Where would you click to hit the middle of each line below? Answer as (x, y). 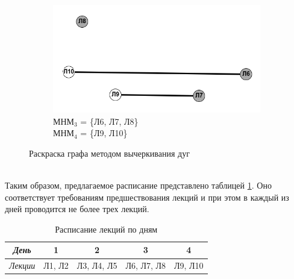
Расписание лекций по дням (106, 229)
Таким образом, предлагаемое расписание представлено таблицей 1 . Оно (138, 185)
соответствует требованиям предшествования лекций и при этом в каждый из (147, 197)
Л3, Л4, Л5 (97, 265)
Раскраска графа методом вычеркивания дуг (109, 153)
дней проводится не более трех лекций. (77, 209)
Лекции (22, 265)
